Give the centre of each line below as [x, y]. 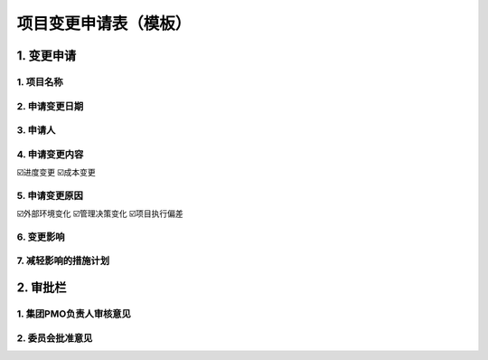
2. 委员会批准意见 [55, 337]
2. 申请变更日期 [50, 106]
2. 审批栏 [42, 288]
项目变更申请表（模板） [104, 24]
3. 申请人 [36, 130]
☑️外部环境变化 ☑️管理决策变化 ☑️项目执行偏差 [100, 213]
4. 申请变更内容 [50, 154]
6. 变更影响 [41, 237]
